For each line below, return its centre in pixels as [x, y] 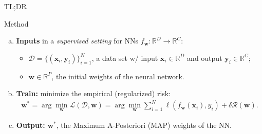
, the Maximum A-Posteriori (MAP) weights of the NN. [144, 125]
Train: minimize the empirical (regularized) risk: [93, 93]
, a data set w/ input [125, 58]
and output [205, 58]
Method [16, 23]
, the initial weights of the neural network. [118, 76]
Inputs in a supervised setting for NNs [77, 41]
